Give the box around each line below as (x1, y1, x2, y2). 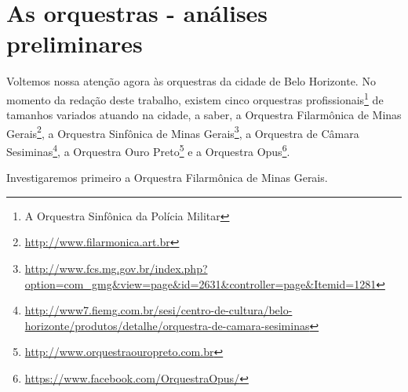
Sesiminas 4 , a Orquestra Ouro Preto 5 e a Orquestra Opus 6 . (6, 141, 290, 159)
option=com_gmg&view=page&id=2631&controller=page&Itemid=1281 (24, 275, 377, 292)
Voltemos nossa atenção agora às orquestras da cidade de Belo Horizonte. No (6, 73, 376, 89)
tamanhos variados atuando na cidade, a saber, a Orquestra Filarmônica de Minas (6, 107, 402, 123)
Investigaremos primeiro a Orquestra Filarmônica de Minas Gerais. (6, 169, 328, 186)
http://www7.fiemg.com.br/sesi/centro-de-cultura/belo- (24, 302, 293, 318)
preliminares (6, 27, 143, 60)
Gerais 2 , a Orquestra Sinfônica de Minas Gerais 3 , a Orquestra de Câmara (6, 122, 359, 141)
